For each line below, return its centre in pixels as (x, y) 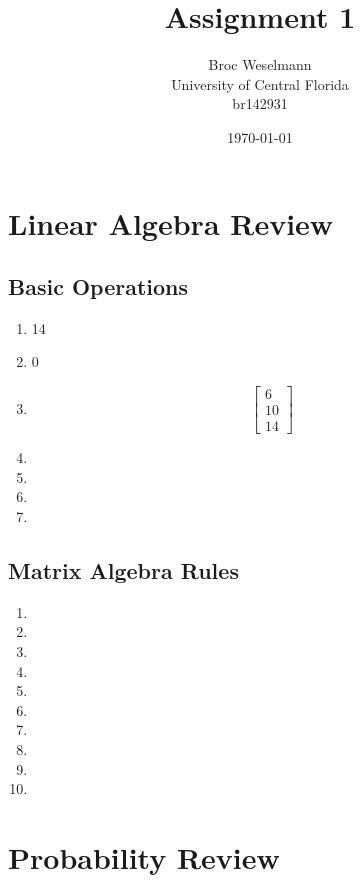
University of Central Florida (260, 83)
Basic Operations (98, 286)
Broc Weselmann (260, 64)
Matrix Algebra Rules (123, 569)
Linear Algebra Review (171, 222)
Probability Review (144, 856)
